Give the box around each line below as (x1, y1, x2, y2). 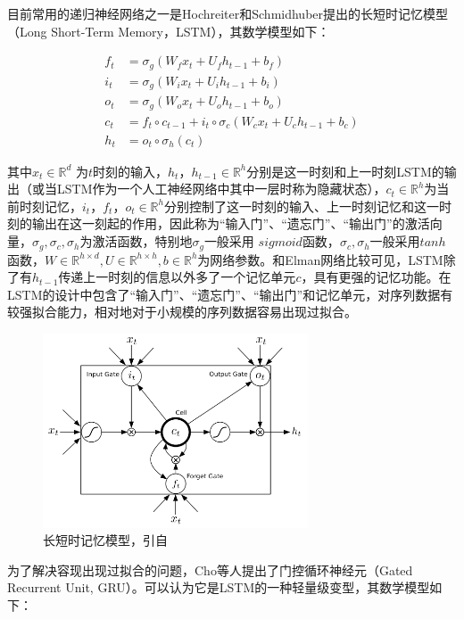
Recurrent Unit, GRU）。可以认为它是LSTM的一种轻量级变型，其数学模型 (7, 578, 430, 597)
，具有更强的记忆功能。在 (301, 268, 452, 286)
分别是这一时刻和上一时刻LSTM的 (246, 161, 444, 180)
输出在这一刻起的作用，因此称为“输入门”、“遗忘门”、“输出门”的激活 (31, 214, 430, 233)
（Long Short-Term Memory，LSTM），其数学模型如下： (7, 21, 330, 40)
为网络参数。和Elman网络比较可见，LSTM (197, 250, 443, 268)
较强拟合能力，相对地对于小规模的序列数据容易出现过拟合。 (7, 302, 357, 321)
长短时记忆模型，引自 (43, 531, 168, 549)
